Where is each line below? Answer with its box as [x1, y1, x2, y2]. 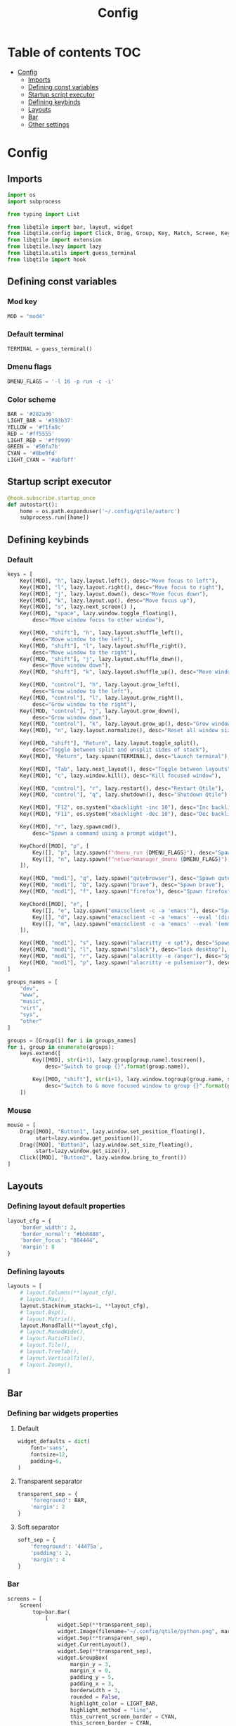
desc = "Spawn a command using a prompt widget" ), [32, 829, 178, 837]
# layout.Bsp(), [20, 1309, 68, 1316]
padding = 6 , [30, 1457, 63, 1465]
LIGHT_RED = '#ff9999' [7, 436, 74, 444]
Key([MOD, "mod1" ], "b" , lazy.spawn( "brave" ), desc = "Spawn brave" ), [20, 881, 225, 888]
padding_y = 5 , [70, 1674, 114, 1681]
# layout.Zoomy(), [20, 1361, 74, 1368]
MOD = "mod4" [7, 313, 46, 320]
